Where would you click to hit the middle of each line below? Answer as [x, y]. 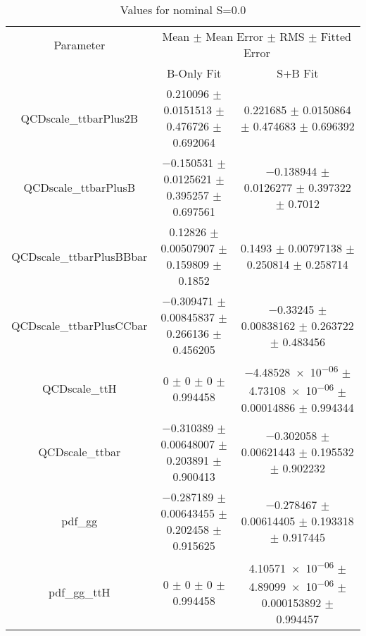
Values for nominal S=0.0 [183, 10]
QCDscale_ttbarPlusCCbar [80, 325]
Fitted [336, 36]
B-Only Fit [194, 73]
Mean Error [235, 36]
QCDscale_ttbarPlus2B [80, 118]
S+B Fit [298, 73]
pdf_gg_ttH [80, 592]
